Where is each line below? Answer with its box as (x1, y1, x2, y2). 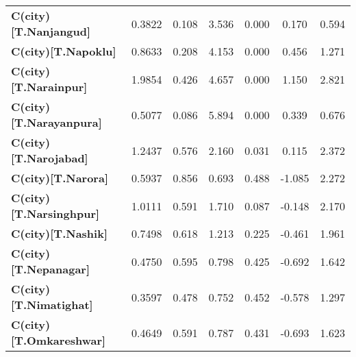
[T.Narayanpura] (11, 114, 102, 130)
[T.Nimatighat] (11, 297, 93, 312)
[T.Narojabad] (11, 150, 88, 166)
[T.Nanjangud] (11, 23, 91, 39)
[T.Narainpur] (11, 79, 88, 95)
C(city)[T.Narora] (11, 170, 109, 186)
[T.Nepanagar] (11, 261, 90, 277)
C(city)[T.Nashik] (11, 225, 107, 241)
